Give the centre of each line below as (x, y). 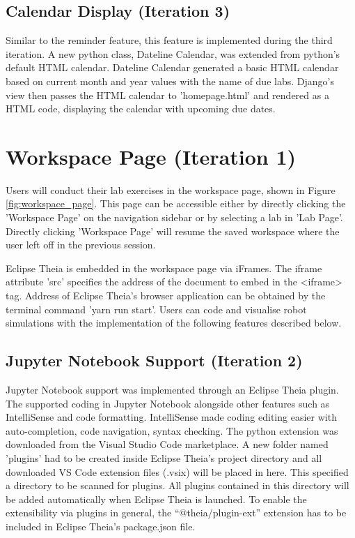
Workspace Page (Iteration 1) (151, 156)
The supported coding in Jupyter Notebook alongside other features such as (168, 403)
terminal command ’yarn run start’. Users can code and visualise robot (156, 309)
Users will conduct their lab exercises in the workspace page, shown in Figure (171, 189)
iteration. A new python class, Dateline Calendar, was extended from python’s (173, 53)
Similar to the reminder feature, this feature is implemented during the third (169, 40)
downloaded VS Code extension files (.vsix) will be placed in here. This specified (177, 471)
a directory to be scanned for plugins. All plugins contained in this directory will (177, 485)
